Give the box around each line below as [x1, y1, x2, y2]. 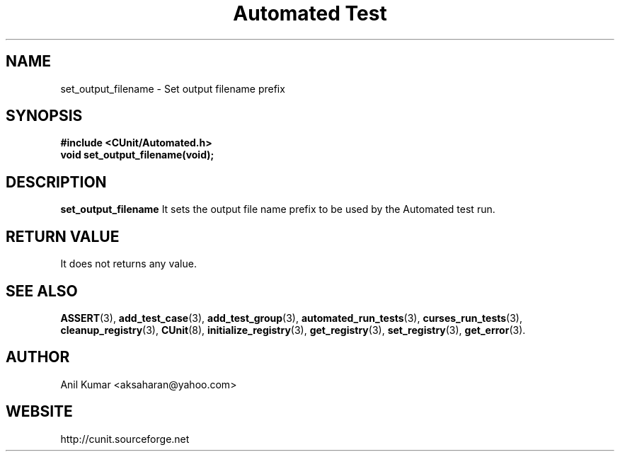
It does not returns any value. [60, 258, 197, 270]
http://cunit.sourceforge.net [60, 432, 190, 445]
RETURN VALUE [6, 227, 120, 245]
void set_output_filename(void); [60, 149, 214, 161]
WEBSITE [6, 403, 73, 421]
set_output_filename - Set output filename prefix [60, 82, 285, 95]
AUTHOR [6, 348, 70, 366]
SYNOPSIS [6, 107, 83, 125]
